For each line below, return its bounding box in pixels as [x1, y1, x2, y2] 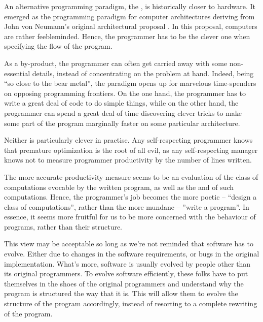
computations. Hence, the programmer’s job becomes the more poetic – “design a [4, 191, 257, 202]
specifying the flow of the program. [4, 41, 112, 51]
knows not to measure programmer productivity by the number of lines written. [4, 154, 252, 165]
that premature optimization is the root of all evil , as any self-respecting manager [4, 144, 258, 155]
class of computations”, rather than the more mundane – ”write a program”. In [4, 201, 249, 212]
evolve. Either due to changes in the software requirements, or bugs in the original [4, 248, 259, 259]
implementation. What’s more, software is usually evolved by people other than [4, 258, 251, 269]
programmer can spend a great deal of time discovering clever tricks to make [4, 107, 242, 118]
